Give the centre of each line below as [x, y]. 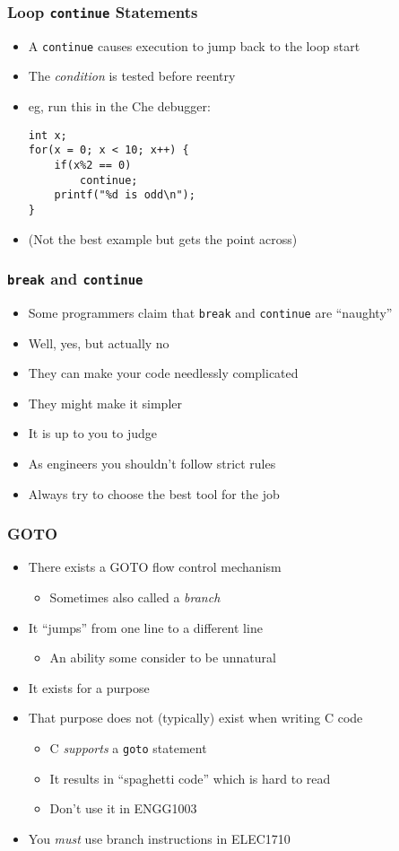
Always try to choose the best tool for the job [154, 493]
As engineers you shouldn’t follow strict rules [152, 463]
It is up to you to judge [92, 433]
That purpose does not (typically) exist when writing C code [195, 718]
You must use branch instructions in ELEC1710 [159, 838]
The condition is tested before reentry [132, 76]
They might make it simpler [105, 403]
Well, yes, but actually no [99, 342]
